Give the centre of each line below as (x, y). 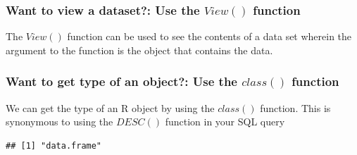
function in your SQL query (225, 122)
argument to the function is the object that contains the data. (139, 50)
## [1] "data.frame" (54, 145)
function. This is (295, 107)
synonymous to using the (60, 122)
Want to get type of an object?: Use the (121, 81)
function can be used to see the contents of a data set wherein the (209, 36)
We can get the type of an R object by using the (110, 107)
